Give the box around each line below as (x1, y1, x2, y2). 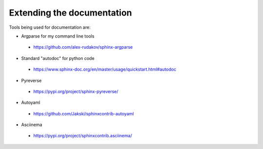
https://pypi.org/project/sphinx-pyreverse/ (33, 88, 119, 94)
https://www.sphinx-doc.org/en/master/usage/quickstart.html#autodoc (33, 66, 176, 73)
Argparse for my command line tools (21, 33, 94, 39)
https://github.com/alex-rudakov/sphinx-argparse (33, 44, 133, 50)
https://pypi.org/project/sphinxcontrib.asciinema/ (33, 133, 132, 139)
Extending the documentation (9, 7, 132, 18)
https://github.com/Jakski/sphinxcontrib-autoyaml (33, 111, 134, 116)
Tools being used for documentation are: (9, 24, 91, 30)
